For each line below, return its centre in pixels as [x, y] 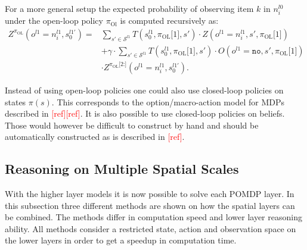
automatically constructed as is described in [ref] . [95, 137]
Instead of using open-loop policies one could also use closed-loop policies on [144, 90]
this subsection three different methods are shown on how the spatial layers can [150, 205]
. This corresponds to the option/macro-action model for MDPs [168, 101]
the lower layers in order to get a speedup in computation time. [121, 240]
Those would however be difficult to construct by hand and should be [132, 125]
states [15, 101]
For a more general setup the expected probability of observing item [129, 8]
